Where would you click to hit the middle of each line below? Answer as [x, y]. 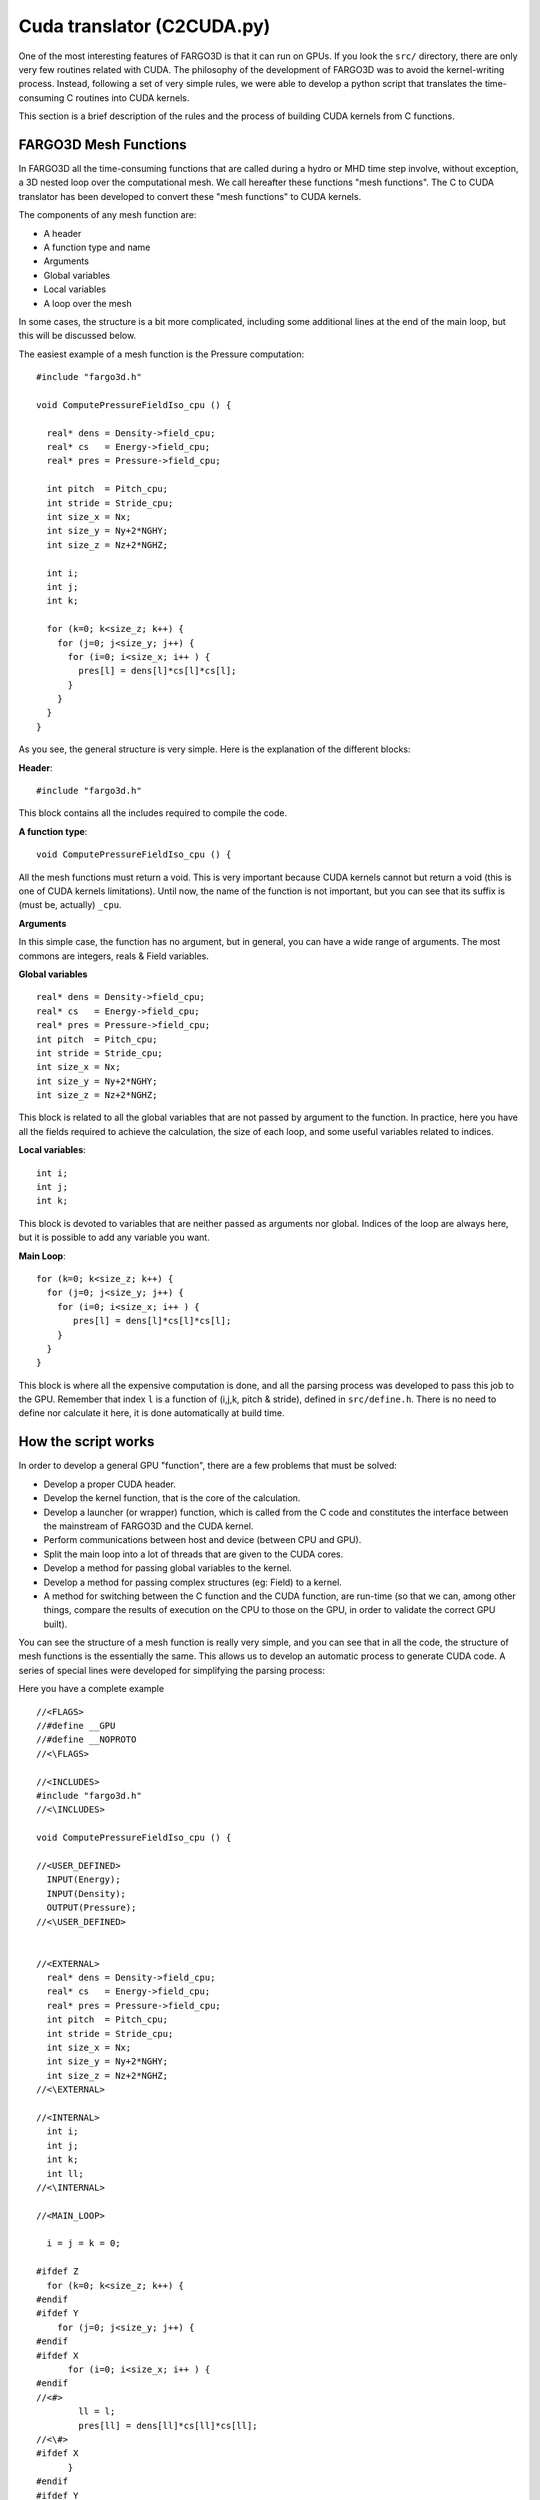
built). [55, 1624]
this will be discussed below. [77, 336]
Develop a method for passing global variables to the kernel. [167, 1568]
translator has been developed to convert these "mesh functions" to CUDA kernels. [190, 196]
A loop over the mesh [87, 303]
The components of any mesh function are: [107, 215]
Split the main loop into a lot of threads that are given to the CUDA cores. [193, 1554]
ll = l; [97, 2411]
